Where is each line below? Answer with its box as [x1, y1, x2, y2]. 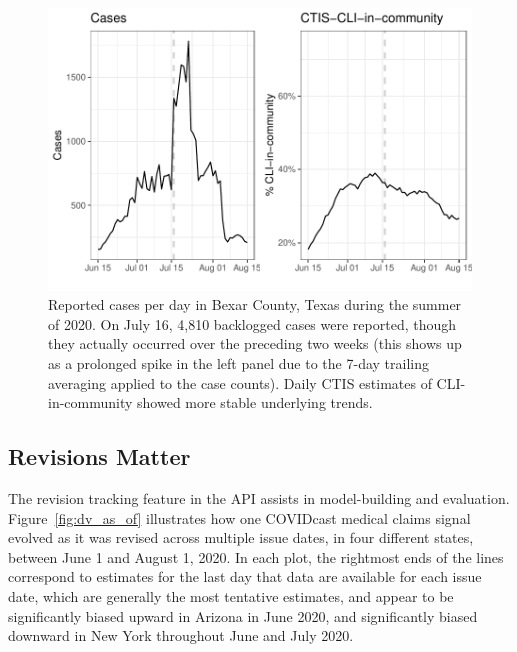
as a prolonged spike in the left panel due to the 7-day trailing [48, 353, 429, 374]
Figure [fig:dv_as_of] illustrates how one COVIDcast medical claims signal [8, 507, 471, 528]
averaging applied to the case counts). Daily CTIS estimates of [48, 372, 432, 393]
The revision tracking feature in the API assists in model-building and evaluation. [8, 488, 510, 509]
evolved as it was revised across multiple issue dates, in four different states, [8, 527, 474, 548]
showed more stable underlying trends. [137, 392, 373, 413]
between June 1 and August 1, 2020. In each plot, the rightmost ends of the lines [8, 546, 504, 567]
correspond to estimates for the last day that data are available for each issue [8, 566, 482, 587]
